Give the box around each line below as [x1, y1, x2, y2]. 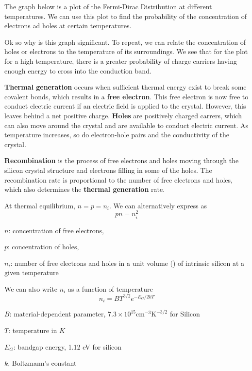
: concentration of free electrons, [8, 225, 104, 235]
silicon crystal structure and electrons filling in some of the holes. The [4, 165, 212, 175]
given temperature [4, 267, 59, 278]
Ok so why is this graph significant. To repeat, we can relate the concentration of [4, 37, 246, 47]
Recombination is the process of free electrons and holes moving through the [4, 155, 239, 166]
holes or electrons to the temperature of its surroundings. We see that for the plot [4, 46, 248, 56]
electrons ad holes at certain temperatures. [4, 20, 132, 31]
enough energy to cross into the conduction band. [4, 65, 151, 75]
